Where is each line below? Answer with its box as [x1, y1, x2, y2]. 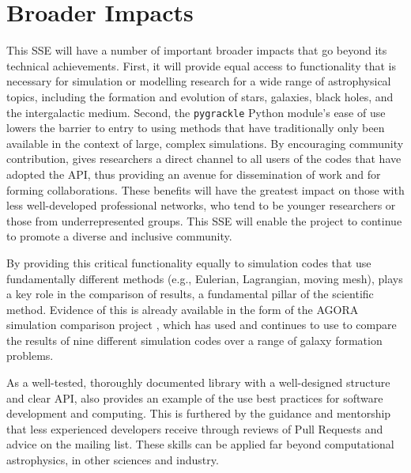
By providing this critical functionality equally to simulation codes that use [6, 254, 371, 271]
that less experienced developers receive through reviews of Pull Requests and [6, 420, 383, 437]
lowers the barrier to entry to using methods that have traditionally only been [6, 119, 385, 136]
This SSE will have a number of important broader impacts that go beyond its [6, 42, 387, 59]
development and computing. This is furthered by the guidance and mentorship [6, 405, 391, 422]
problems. [6, 347, 54, 364]
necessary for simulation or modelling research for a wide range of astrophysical [6, 73, 391, 89]
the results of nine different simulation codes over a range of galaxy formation [6, 331, 383, 348]
